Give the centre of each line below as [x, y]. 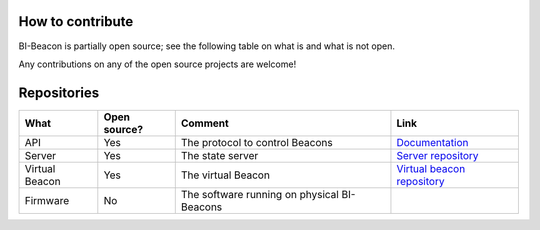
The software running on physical [259, 194]
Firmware [47, 200]
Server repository [437, 155]
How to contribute [76, 21]
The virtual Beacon [225, 175]
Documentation [432, 142]
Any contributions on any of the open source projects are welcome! [157, 64]
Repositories [59, 92]
